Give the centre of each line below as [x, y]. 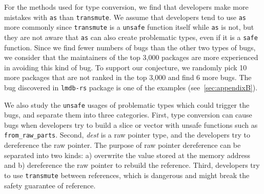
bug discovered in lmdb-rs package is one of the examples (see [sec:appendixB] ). [131, 87]
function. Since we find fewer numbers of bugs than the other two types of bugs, [130, 47]
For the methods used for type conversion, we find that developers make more [126, 7]
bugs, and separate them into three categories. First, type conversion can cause [128, 115]
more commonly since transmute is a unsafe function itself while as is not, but [129, 27]
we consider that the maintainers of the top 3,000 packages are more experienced [131, 57]
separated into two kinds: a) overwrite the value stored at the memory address [127, 155]
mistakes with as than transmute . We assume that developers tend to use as [125, 17]
